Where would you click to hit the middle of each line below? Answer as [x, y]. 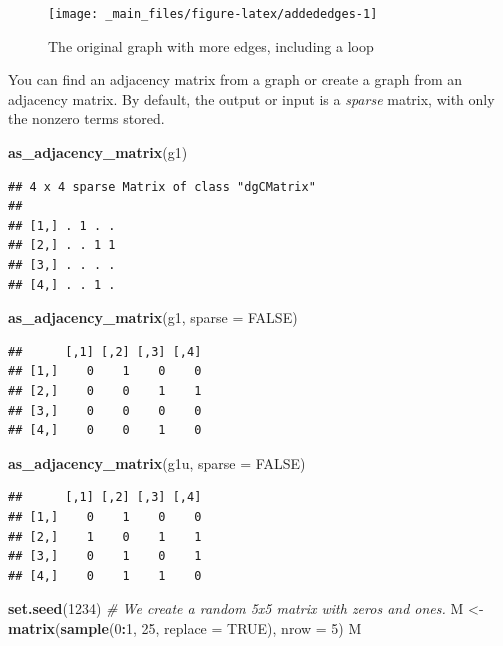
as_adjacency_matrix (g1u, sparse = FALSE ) [157, 462]
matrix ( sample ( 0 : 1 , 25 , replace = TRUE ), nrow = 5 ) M [185, 627]
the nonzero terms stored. [86, 118]
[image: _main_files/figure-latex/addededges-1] [213, 14]
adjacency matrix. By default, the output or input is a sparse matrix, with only [251, 98]
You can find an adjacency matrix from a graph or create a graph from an [235, 79]
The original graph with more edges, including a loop [211, 45]
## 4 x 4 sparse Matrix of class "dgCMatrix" [162, 186]
